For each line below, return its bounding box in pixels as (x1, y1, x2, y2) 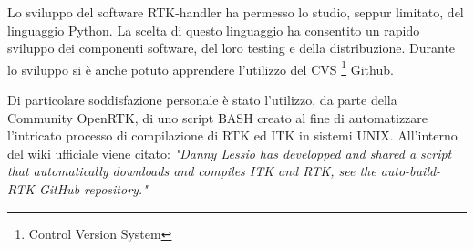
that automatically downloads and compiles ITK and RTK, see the (7, 161, 376, 181)
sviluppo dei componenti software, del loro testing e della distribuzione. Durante (7, 38, 456, 57)
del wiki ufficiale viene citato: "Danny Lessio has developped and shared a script (7, 143, 452, 162)
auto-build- (380, 161, 441, 181)
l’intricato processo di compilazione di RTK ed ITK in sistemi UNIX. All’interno (7, 126, 458, 145)
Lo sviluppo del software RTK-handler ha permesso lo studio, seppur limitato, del (7, 3, 464, 21)
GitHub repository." (38, 180, 148, 198)
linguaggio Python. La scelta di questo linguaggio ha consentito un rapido (7, 20, 420, 39)
